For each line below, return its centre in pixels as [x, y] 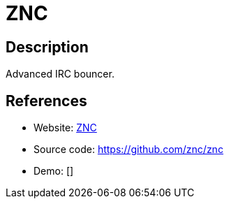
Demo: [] [54, 171]
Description [47, 47]
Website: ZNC [65, 128]
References [46, 101]
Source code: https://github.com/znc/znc [128, 150]
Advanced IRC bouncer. [60, 74]
